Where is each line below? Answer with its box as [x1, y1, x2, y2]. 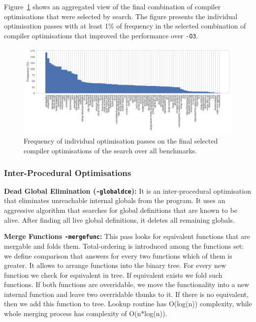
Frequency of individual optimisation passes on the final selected [24, 136, 218, 146]
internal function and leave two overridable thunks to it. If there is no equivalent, [4, 289, 249, 299]
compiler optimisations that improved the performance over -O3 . [4, 30, 198, 40]
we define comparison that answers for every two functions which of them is [4, 250, 232, 261]
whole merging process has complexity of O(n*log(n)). [4, 308, 167, 319]
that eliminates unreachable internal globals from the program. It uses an [4, 195, 225, 205]
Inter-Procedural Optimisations [4, 166, 131, 178]
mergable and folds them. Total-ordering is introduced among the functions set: [4, 240, 244, 251]
